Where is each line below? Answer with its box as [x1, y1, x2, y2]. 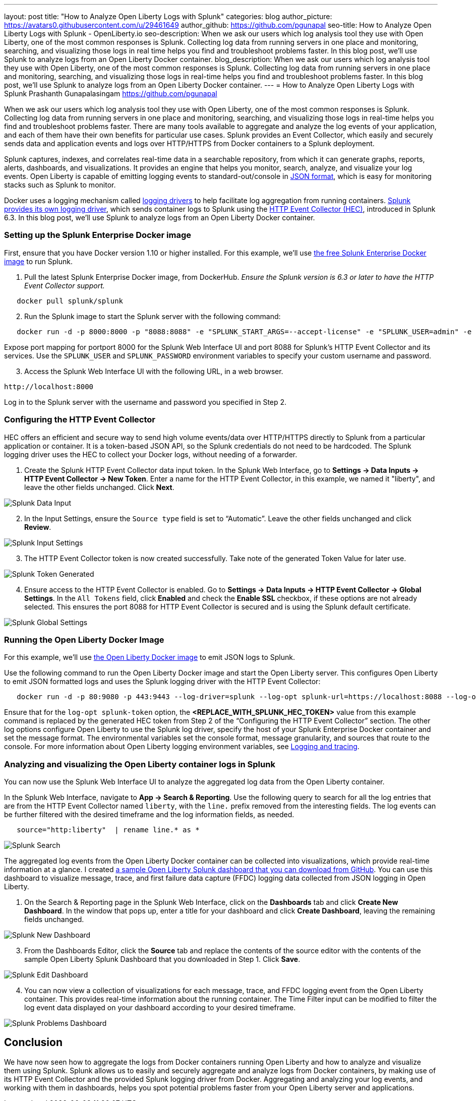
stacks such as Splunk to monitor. [4, 180, 116, 189]
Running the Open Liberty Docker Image [4, 634, 164, 645]
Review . [24, 522, 51, 531]
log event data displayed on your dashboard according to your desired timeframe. [24, 1003, 296, 1012]
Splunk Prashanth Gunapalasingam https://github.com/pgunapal [4, 89, 217, 98]
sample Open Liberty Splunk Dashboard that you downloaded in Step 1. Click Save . [24, 955, 301, 963]
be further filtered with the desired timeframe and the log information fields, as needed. [4, 810, 294, 819]
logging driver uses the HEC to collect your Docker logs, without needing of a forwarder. [4, 450, 297, 459]
